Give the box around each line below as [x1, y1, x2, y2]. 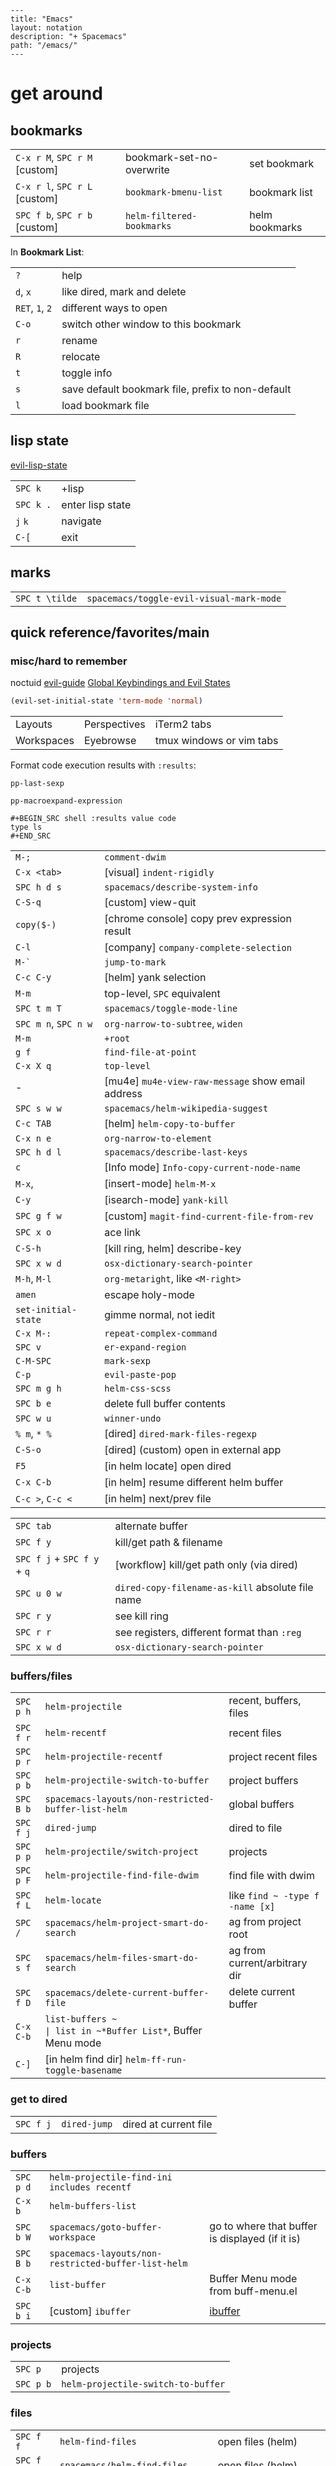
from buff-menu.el [209, 2284, 298, 2298]
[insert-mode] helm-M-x [104, 1177, 217, 1191]
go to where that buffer [209, 2219, 318, 2233]
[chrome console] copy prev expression [104, 912, 292, 926]
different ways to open [61, 301, 168, 315]
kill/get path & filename [114, 1536, 223, 1550]
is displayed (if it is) [209, 2232, 301, 2246]
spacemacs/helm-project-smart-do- [44, 1917, 210, 1929]
